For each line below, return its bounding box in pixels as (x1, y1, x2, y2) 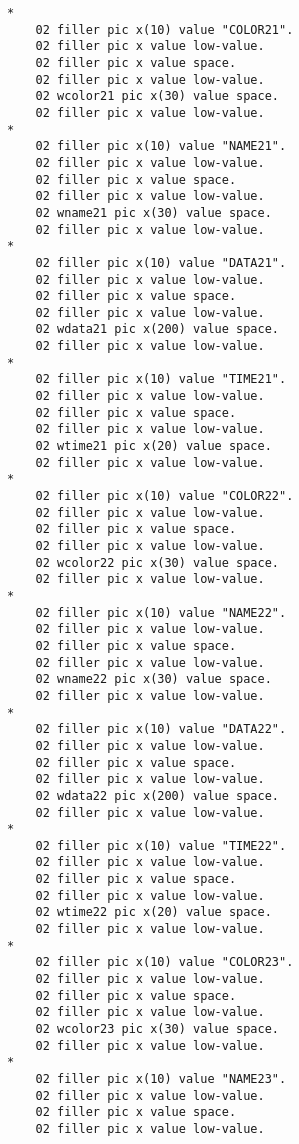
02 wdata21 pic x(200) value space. (35, 322, 279, 337)
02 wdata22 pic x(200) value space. (35, 788, 279, 803)
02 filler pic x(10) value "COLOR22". (35, 489, 294, 504)
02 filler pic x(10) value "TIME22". (35, 838, 287, 853)
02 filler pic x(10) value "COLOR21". (35, 22, 294, 37)
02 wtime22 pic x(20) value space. (35, 905, 272, 920)
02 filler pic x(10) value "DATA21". (35, 255, 287, 270)
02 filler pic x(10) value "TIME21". (35, 372, 287, 387)
